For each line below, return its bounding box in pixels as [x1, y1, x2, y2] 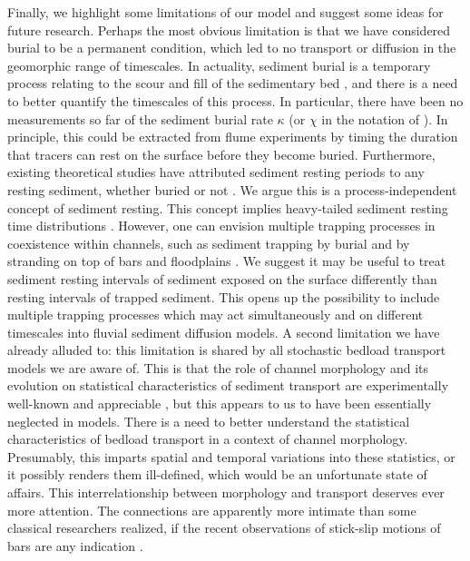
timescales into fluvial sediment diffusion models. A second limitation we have [7, 322, 440, 341]
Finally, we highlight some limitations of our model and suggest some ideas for [7, 3, 444, 21]
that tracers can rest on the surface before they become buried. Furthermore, [7, 144, 436, 163]
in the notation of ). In [321, 109, 448, 128]
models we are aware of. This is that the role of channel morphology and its [7, 358, 428, 377]
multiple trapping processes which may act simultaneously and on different [7, 305, 424, 324]
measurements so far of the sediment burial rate [7, 109, 273, 128]
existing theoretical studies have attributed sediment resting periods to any [7, 162, 425, 182]
